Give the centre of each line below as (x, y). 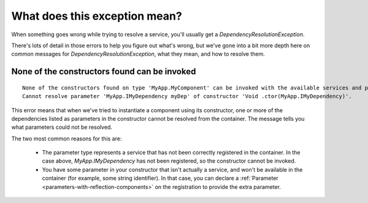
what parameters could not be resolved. (62, 127)
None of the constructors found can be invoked (104, 71)
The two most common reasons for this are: (67, 139)
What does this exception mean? (97, 16)
